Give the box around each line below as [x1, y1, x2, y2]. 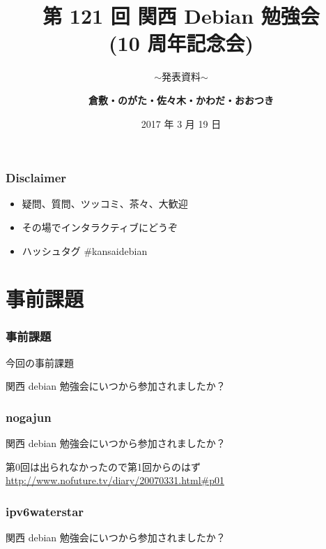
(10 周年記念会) [109, 29, 254, 57]
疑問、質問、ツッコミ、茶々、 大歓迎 [22, 196, 188, 211]
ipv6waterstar [6, 502, 84, 520]
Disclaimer [6, 169, 67, 186]
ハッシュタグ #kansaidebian [22, 243, 148, 258]
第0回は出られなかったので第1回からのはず [6, 459, 201, 474]
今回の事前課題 [6, 355, 74, 369]
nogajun [6, 408, 52, 425]
